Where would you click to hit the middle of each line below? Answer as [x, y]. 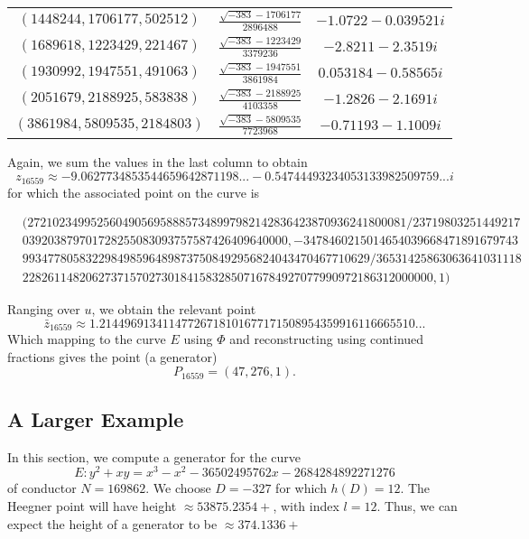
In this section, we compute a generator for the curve [154, 456]
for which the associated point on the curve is [134, 192]
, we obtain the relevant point [174, 309]
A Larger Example [96, 418]
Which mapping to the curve [87, 339]
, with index [306, 505]
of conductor [42, 488]
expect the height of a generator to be [112, 523]
